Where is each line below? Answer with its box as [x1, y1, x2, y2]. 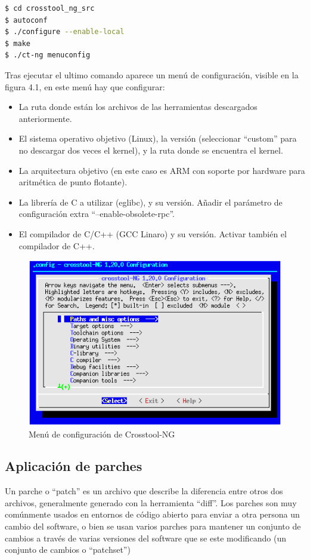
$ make [5, 39, 30, 48]
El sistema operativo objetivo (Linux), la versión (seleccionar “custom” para [18, 132, 297, 145]
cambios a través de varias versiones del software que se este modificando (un [5, 531, 287, 544]
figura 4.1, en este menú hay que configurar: [5, 80, 165, 93]
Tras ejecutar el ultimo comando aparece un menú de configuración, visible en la [5, 68, 299, 81]
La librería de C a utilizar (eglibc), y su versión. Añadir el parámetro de [18, 195, 283, 208]
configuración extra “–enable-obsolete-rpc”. [18, 207, 175, 220]
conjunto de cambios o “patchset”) [5, 543, 131, 556]
